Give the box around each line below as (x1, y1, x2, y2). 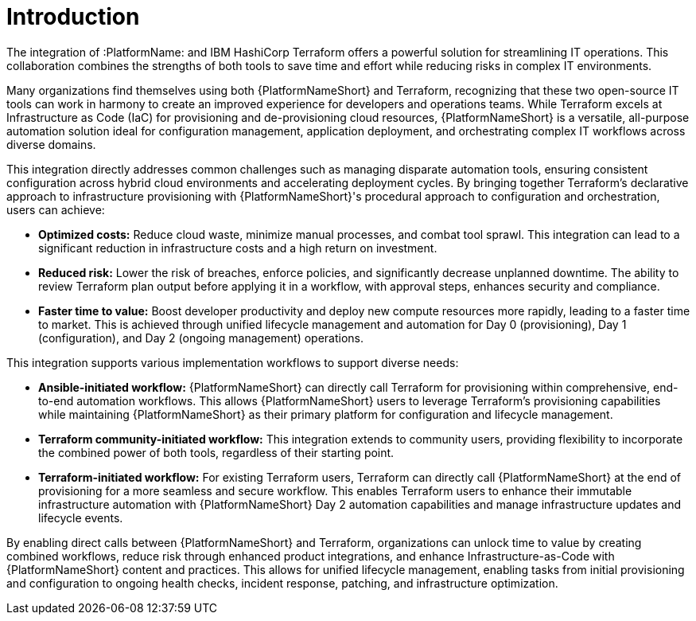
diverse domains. (6, 137, 96, 151)
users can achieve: (6, 202, 105, 217)
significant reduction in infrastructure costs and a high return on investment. (38, 240, 437, 255)
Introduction (6, 3, 140, 30)
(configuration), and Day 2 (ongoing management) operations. (38, 330, 364, 345)
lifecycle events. (38, 510, 123, 525)
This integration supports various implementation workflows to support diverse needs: (6, 355, 459, 369)
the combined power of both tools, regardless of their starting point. (38, 445, 395, 459)
